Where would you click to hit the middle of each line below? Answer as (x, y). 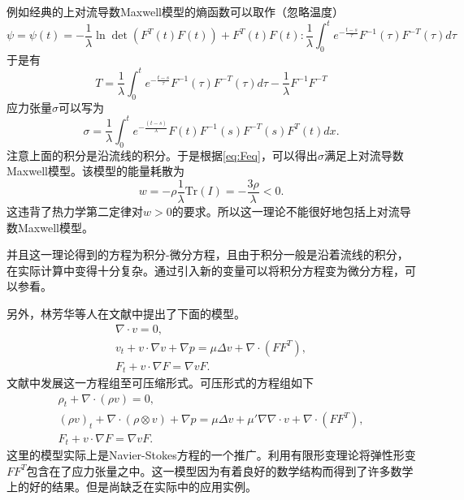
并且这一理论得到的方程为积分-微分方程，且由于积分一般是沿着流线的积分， (208, 254)
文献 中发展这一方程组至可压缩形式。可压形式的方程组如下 (160, 383)
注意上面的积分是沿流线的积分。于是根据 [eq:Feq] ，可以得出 (162, 155)
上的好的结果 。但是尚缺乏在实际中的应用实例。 (132, 487)
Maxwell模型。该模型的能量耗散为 (95, 171)
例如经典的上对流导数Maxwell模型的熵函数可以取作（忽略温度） (175, 11)
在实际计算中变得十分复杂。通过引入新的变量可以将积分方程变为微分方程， (206, 270)
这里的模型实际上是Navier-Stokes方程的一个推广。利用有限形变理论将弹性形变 (211, 454)
